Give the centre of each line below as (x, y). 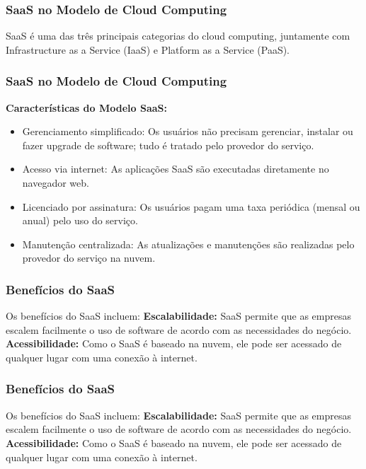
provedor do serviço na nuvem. (89, 258)
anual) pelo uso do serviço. (80, 220)
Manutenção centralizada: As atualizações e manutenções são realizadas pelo (188, 244)
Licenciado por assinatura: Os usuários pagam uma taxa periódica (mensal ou (191, 206)
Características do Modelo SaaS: (86, 107)
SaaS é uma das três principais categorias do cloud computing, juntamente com (178, 36)
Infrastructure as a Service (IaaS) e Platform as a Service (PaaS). (148, 49)
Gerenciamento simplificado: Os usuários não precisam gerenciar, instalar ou (188, 131)
